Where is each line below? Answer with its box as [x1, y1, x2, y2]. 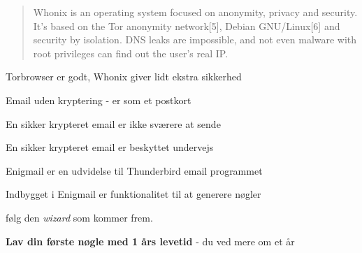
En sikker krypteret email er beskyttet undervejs [6, 140, 214, 154]
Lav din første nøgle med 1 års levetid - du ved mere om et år [6, 233, 295, 248]
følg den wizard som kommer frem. [6, 210, 153, 224]
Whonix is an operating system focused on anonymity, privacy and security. [33, 5, 358, 19]
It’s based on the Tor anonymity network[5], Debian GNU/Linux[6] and [33, 18, 340, 33]
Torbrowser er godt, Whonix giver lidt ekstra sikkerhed [6, 69, 242, 84]
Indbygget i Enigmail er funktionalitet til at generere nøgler [6, 187, 261, 201]
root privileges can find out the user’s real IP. [33, 45, 229, 60]
